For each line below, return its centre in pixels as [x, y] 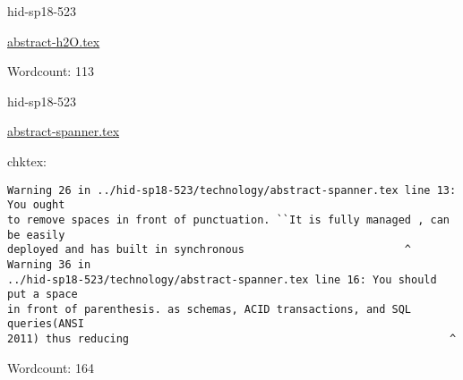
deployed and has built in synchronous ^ [210, 250]
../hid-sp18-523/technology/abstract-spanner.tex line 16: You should [222, 279]
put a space [43, 295]
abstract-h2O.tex [54, 41]
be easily [36, 235]
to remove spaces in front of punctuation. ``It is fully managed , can [228, 220]
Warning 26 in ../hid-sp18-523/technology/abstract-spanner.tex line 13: [232, 190]
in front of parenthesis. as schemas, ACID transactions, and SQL [210, 309]
